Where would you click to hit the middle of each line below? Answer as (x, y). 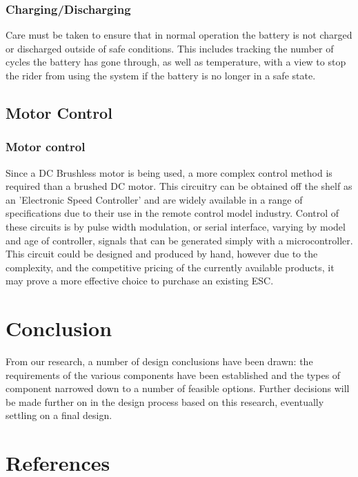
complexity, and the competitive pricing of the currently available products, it (170, 267)
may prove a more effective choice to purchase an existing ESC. (140, 281)
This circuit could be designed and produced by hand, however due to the (162, 254)
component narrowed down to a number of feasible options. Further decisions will (178, 388)
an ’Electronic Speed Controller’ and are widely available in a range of (154, 199)
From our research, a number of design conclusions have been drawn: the (159, 361)
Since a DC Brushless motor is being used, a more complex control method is (169, 172)
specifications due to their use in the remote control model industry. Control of (172, 213)
